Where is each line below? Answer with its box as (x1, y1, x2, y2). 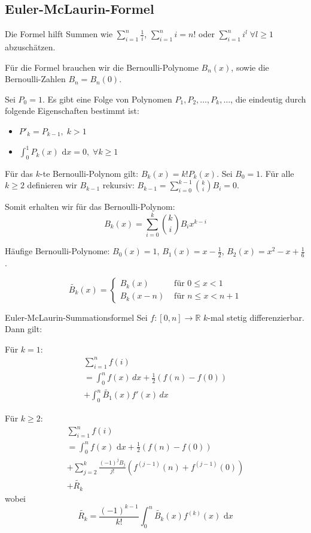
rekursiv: (102, 179, 135, 191)
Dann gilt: (5, 323, 42, 335)
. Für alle (260, 167, 294, 179)
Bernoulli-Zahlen (5, 73, 66, 85)
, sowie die (231, 61, 269, 73)
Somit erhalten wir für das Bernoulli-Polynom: (5, 200, 175, 213)
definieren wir (27, 179, 77, 191)
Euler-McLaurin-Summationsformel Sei (5, 311, 148, 323)
